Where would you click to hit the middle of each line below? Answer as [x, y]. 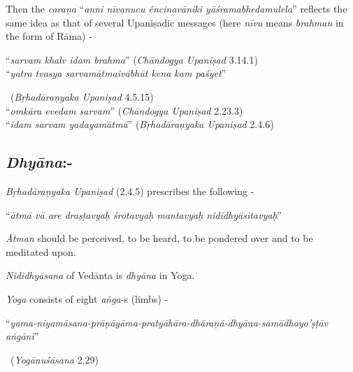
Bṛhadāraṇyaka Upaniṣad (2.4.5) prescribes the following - [130, 191]
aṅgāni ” [22, 336]
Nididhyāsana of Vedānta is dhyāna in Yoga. [100, 275]
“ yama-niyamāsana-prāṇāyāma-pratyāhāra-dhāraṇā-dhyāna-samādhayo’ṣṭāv [167, 322]
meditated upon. [41, 251]
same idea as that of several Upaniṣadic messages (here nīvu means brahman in [175, 22]
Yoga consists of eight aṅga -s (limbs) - [87, 298]
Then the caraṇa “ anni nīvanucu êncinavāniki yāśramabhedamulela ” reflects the [176, 8]
